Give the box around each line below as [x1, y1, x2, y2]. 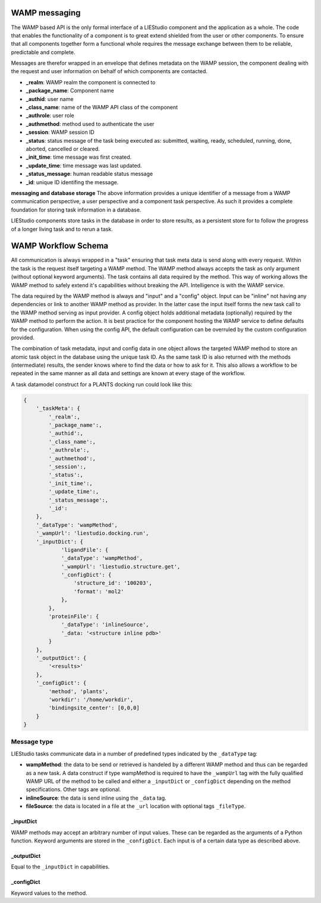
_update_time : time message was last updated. [26, 162, 142, 169]
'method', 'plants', [48, 688, 109, 695]
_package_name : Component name [26, 87, 114, 95]
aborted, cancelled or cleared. [26, 145, 100, 152]
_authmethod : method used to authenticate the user [26, 120, 155, 127]
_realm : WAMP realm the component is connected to [26, 78, 156, 86]
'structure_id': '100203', [73, 580, 153, 587]
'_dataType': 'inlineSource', [61, 621, 149, 628]
